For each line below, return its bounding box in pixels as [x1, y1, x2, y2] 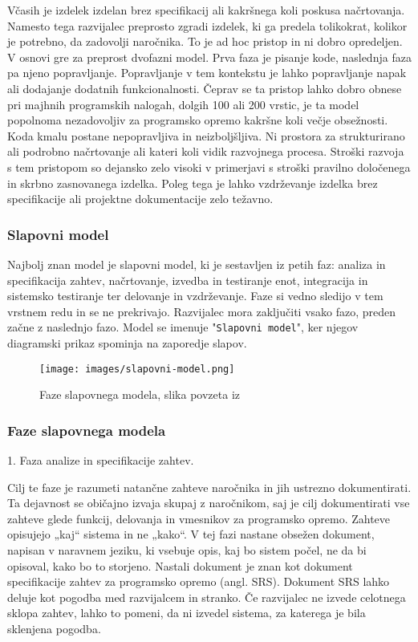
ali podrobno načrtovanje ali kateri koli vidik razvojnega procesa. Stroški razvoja [7, 143, 404, 160]
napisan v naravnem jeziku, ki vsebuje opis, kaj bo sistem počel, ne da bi [7, 542, 367, 558]
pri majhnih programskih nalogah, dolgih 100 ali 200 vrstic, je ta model [7, 95, 359, 112]
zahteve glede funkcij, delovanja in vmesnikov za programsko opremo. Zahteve [7, 510, 391, 526]
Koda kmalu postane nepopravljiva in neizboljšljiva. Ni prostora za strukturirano [7, 127, 405, 144]
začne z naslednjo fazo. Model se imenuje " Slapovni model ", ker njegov [7, 319, 359, 335]
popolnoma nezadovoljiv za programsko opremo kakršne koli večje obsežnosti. [7, 112, 388, 128]
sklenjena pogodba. [7, 620, 101, 636]
